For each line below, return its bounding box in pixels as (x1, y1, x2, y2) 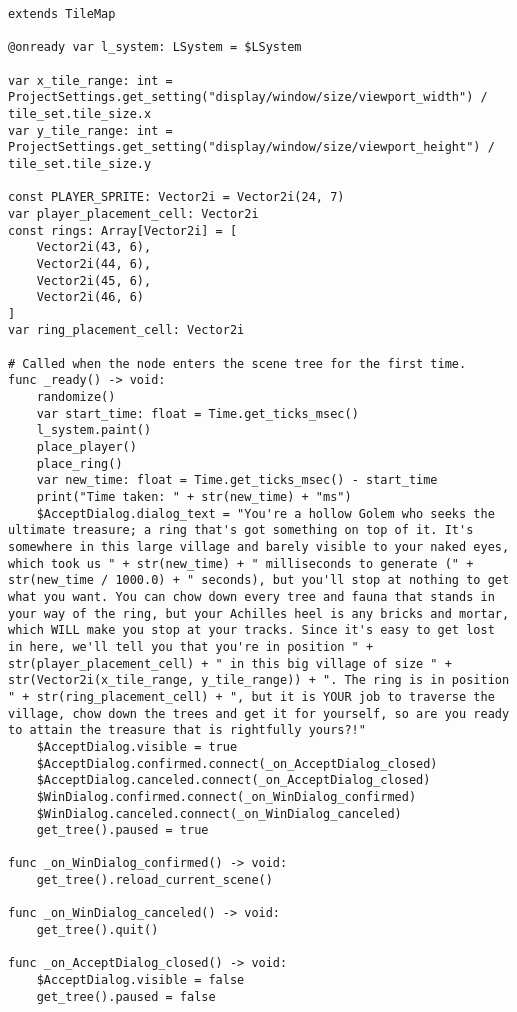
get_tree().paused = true (36, 823, 209, 838)
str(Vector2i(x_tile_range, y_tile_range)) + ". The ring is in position (8, 673, 510, 688)
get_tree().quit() (36, 923, 159, 938)
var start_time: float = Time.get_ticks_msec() (36, 406, 359, 421)
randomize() (36, 390, 116, 405)
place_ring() (36, 456, 123, 471)
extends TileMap (8, 7, 116, 21)
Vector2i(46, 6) (36, 290, 145, 305)
